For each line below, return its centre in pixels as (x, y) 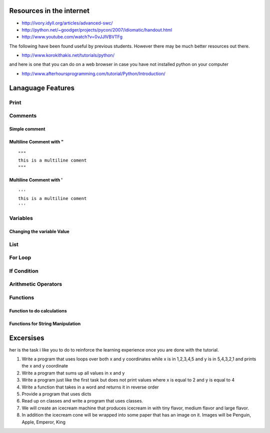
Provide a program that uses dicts (56, 394)
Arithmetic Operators (36, 284)
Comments (23, 116)
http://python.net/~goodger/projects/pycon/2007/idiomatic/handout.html (97, 29)
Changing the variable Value (39, 231)
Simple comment (27, 129)
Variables (21, 218)
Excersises (27, 338)
